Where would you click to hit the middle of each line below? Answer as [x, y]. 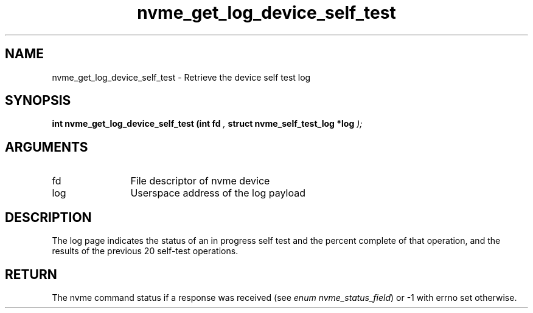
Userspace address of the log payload [218, 193]
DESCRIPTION [48, 217]
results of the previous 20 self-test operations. [145, 251]
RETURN [31, 274]
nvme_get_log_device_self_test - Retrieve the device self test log [181, 77]
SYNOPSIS [38, 101]
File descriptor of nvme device [200, 181]
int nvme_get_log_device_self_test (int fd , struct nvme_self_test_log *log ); [207, 124]
